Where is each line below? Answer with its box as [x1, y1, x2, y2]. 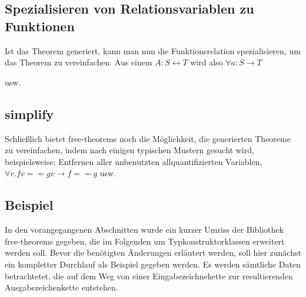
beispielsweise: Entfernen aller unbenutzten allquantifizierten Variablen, [5, 155, 262, 167]
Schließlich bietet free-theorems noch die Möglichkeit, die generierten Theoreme [5, 132, 291, 144]
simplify [5, 104, 54, 123]
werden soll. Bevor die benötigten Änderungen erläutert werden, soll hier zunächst [5, 246, 301, 259]
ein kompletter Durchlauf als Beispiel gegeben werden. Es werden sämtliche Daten [5, 258, 301, 270]
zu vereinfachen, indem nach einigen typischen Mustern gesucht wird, [5, 144, 254, 156]
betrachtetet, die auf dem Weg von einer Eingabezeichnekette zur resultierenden [5, 269, 293, 282]
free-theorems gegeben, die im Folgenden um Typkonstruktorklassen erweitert [5, 235, 285, 247]
